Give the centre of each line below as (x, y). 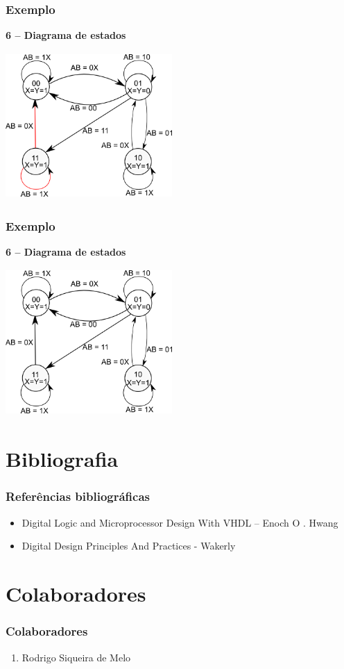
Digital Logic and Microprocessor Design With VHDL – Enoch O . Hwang (180, 522)
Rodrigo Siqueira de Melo (76, 657)
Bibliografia (62, 459)
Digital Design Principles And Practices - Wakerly (129, 546)
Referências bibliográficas (78, 496)
